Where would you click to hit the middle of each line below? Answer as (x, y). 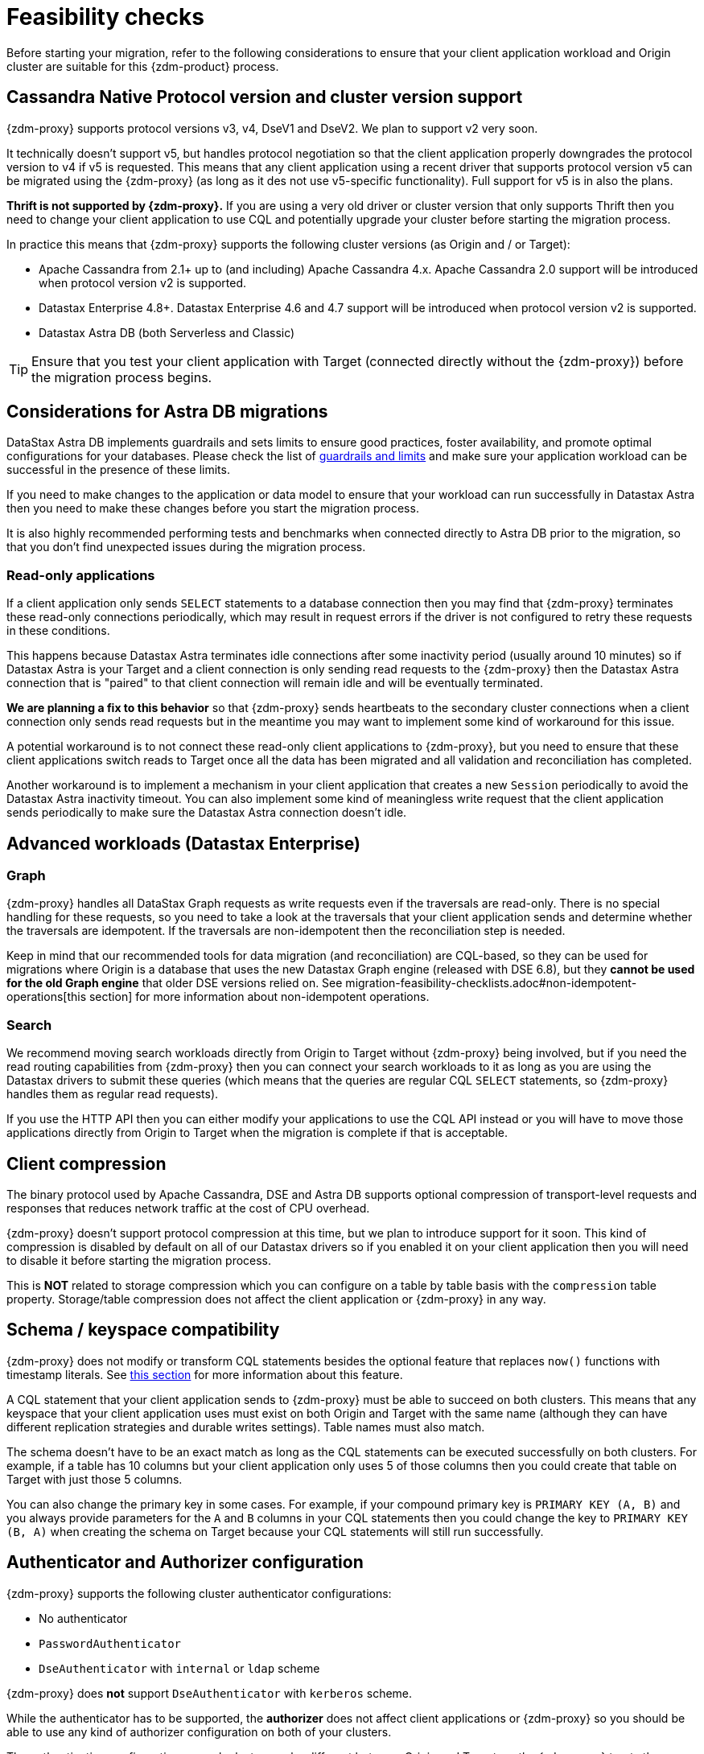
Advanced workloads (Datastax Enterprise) (184, 843)
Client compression (86, 1163)
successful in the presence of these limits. (118, 470)
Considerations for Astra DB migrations (167, 412)
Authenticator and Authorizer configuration (185, 1563)
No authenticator (83, 1618)
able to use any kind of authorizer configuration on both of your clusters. (199, 1731)
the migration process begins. (122, 377)
